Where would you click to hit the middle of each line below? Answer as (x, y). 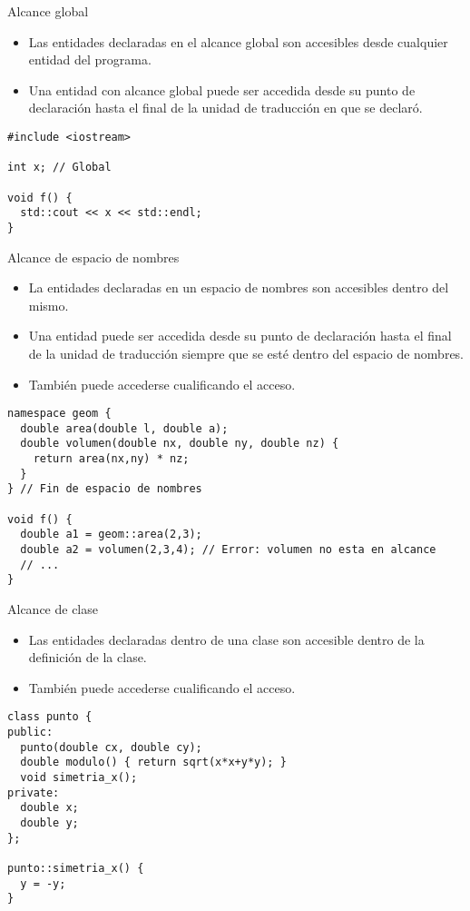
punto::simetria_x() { (76, 868)
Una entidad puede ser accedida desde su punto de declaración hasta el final (240, 336)
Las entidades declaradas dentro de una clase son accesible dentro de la (226, 639)
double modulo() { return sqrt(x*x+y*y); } (153, 762)
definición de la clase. (88, 657)
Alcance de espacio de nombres (93, 257)
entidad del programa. (90, 59)
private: (34, 792)
